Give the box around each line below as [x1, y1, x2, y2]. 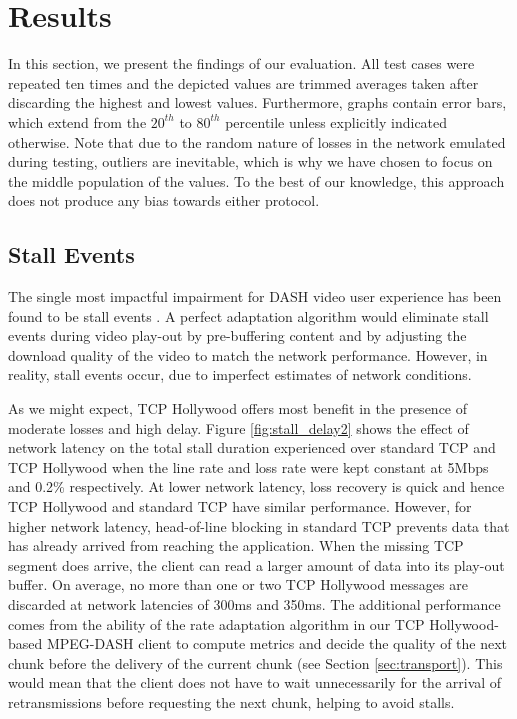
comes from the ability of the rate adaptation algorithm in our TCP [8, 613, 425, 634]
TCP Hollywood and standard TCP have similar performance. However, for [8, 496, 472, 517]
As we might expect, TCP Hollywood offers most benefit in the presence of [8, 398, 468, 419]
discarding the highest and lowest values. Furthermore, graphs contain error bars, [8, 92, 507, 113]
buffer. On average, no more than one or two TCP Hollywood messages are [8, 574, 468, 595]
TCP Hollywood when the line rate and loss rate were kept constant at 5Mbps [8, 456, 489, 477]
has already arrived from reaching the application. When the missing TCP [8, 535, 464, 556]
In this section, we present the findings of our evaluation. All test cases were [8, 53, 475, 74]
